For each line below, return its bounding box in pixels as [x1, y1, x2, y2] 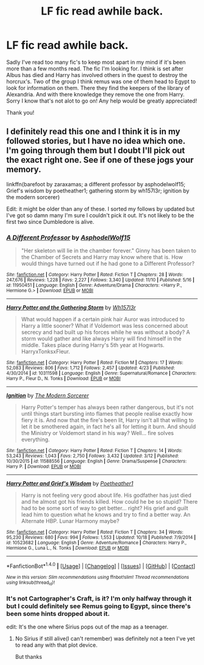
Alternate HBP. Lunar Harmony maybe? [21, 518, 120, 525]
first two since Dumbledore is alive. [6, 218, 95, 225]
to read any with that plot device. [15, 641, 98, 649]
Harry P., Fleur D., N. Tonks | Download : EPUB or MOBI [6, 376, 121, 382]
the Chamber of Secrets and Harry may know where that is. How [21, 254, 183, 261]
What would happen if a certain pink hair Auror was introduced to [21, 316, 185, 323]
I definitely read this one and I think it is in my [6, 126, 181, 137]
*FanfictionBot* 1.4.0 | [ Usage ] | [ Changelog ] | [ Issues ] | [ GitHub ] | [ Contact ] [6, 561, 195, 570]
